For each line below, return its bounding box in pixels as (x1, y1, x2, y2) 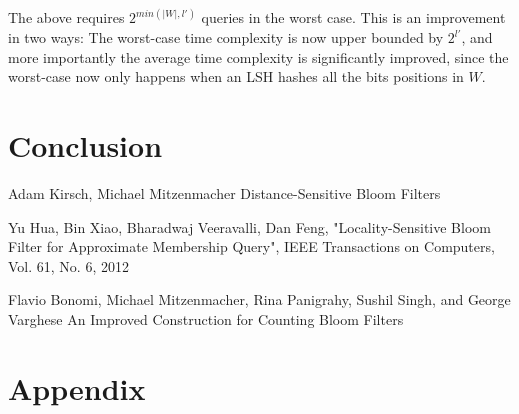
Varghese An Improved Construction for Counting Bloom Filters (8, 308, 404, 329)
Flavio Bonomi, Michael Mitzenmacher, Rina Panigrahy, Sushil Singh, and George (8, 289, 511, 310)
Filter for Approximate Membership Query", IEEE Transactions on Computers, (8, 236, 495, 257)
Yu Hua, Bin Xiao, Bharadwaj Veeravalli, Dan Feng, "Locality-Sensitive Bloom (8, 216, 491, 237)
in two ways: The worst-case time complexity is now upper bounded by (8, 27, 444, 48)
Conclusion (8, 125, 163, 165)
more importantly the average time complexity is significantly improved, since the (8, 46, 509, 67)
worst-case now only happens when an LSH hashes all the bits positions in (8, 66, 464, 87)
